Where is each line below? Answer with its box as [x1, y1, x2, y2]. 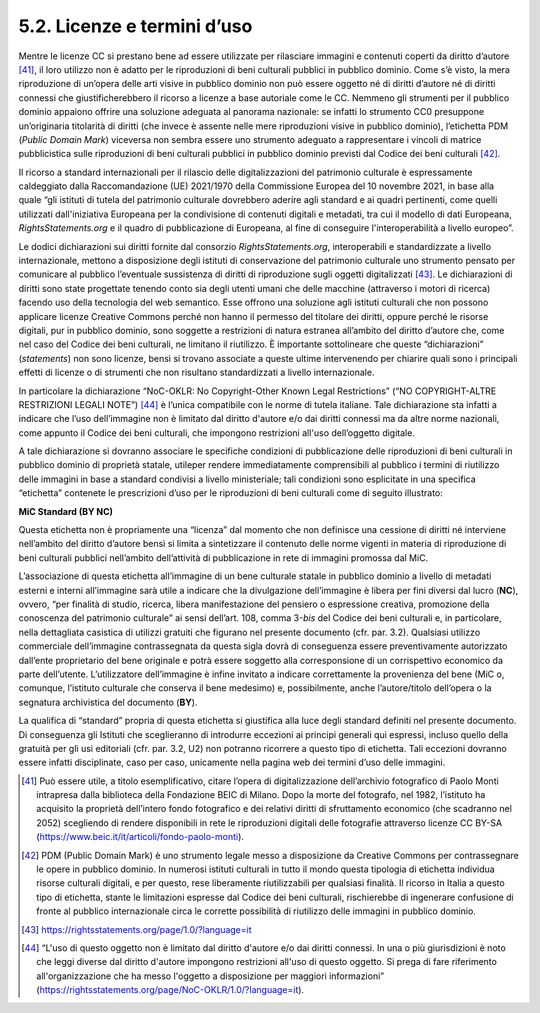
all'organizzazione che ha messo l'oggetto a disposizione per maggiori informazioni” [36, 970, 385, 982]
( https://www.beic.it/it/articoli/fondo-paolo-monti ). [36, 831, 245, 843]
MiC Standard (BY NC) [18, 505, 114, 517]
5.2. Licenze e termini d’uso [18, 15, 253, 37]
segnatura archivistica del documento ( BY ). [18, 696, 198, 708]
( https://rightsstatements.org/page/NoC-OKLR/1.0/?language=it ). [36, 984, 305, 996]
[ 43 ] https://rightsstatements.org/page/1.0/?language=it [21, 923, 252, 935]
